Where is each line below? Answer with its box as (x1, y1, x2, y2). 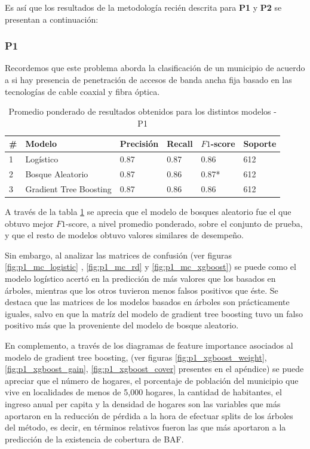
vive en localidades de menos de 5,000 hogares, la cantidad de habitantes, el (5, 386, 282, 398)
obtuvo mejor (5, 217, 54, 229)
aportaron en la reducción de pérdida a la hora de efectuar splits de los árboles (5, 409, 293, 422)
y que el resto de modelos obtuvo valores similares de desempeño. (5, 229, 244, 241)
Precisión (119, 137, 159, 150)
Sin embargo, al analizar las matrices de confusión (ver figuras (5, 248, 232, 261)
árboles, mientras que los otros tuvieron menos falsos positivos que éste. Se (5, 284, 278, 296)
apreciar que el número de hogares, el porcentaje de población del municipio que (5, 374, 299, 386)
